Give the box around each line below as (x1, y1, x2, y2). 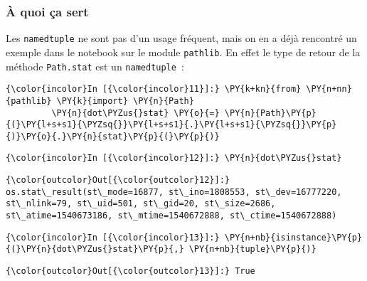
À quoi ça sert (6, 2, 89, 20)
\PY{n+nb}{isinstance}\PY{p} (224, 232, 363, 243)
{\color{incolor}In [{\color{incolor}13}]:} (6, 232, 220, 243)
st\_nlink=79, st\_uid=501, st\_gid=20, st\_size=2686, (6, 198, 276, 209)
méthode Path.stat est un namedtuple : (6, 58, 184, 73)
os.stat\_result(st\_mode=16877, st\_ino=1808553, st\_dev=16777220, (6, 186, 342, 197)
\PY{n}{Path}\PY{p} (224, 107, 317, 118)
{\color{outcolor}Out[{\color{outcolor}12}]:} (6, 175, 230, 186)
